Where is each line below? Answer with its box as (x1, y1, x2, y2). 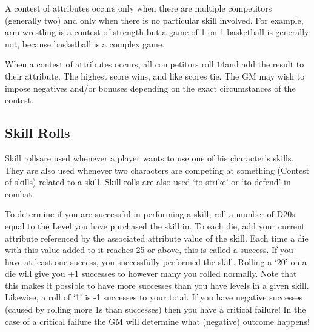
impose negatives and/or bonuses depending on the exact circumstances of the (5, 81, 296, 94)
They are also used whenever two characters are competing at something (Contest (5, 163, 310, 176)
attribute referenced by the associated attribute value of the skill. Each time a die (5, 231, 309, 244)
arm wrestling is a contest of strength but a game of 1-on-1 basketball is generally (5, 25, 309, 38)
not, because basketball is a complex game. (5, 37, 165, 50)
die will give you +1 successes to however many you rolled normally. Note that (5, 267, 297, 280)
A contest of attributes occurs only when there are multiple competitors (5, 2, 272, 14)
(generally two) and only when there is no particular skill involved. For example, (5, 13, 304, 26)
